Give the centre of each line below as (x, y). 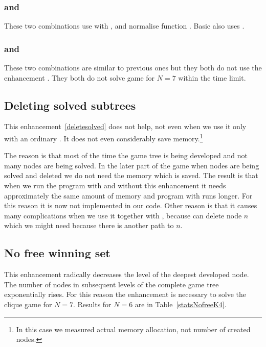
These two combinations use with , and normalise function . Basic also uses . (124, 26)
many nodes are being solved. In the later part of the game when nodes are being (132, 165)
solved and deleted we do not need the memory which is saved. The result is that (131, 175)
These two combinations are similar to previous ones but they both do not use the (133, 68)
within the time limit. (212, 77)
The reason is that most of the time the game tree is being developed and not (126, 155)
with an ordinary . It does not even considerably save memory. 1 (104, 138)
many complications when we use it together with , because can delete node (123, 215)
